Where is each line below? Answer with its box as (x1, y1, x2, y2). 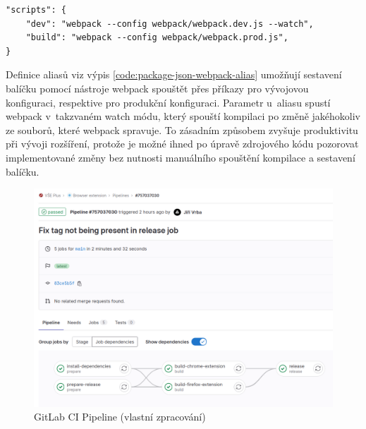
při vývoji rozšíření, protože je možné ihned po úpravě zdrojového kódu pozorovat (6, 136, 359, 151)
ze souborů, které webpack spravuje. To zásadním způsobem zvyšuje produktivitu (6, 122, 358, 137)
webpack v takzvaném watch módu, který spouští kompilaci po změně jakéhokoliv (6, 109, 361, 123)
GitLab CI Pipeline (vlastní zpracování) (34, 409, 206, 424)
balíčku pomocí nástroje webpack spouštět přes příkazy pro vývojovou (6, 80, 309, 95)
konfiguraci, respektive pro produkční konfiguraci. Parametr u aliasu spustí (6, 95, 331, 109)
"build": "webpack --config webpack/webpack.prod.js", (25, 32, 288, 43)
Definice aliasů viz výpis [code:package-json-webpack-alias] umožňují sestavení (6, 67, 342, 82)
